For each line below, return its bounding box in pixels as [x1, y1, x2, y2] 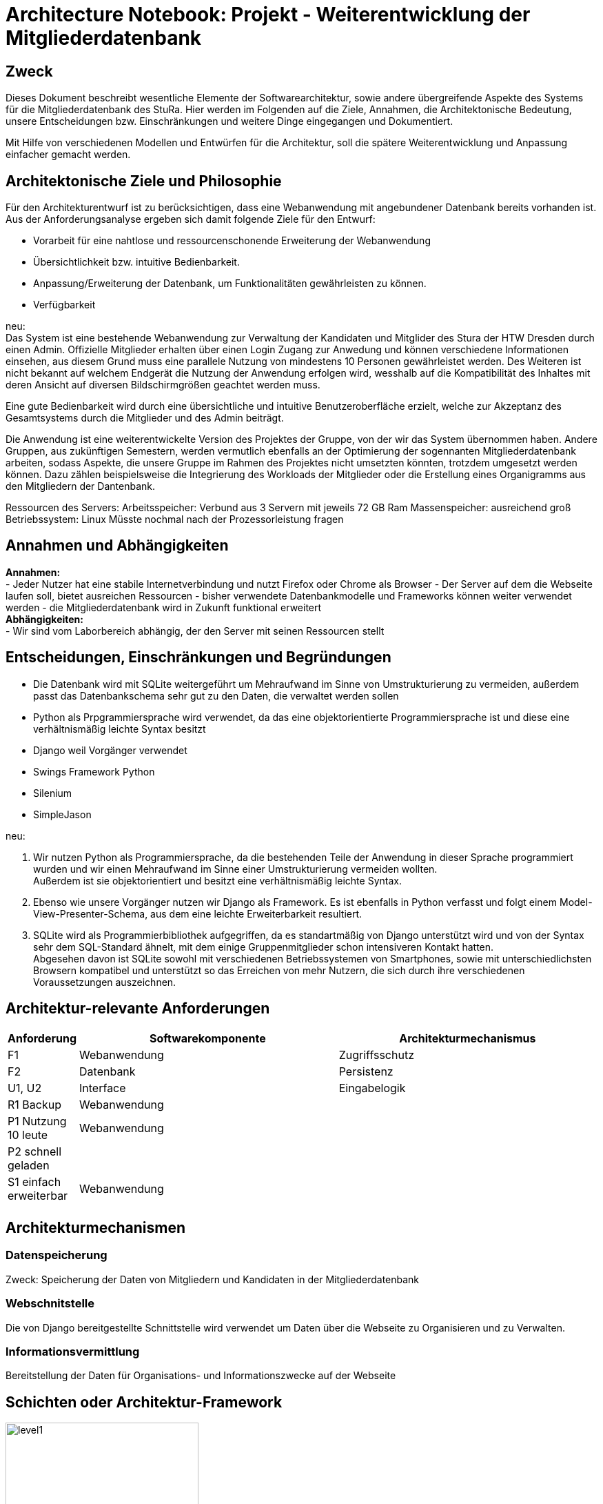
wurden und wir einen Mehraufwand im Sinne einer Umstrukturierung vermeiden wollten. [33, 862, 438, 875]
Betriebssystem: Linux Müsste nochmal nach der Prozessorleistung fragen [6, 513, 344, 526]
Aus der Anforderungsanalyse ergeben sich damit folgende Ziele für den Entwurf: [6, 213, 376, 226]
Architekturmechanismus [399, 1031, 536, 1045]
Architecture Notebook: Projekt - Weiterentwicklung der [6, 3, 531, 26]
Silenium [33, 786, 72, 799]
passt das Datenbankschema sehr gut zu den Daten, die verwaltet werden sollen [33, 689, 399, 702]
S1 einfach [8, 1174, 61, 1189]
